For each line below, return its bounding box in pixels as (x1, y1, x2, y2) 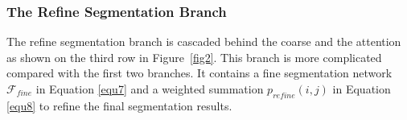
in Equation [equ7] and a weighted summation (35, 81, 264, 97)
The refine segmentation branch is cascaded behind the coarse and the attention (6, 33, 401, 50)
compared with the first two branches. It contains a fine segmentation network (6, 64, 393, 81)
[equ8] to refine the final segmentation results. (6, 97, 232, 114)
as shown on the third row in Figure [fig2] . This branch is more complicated (6, 48, 382, 65)
